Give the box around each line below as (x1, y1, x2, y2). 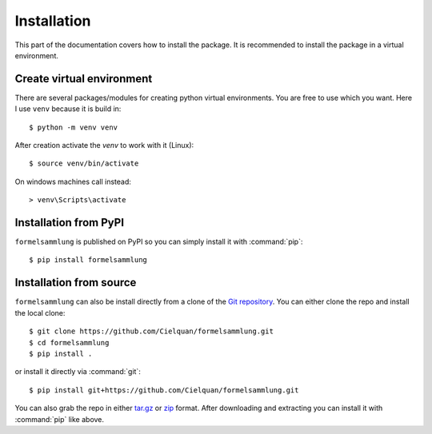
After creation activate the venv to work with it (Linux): (14, 141, 194, 150)
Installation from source (14, 276, 137, 289)
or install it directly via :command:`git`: (14, 367, 142, 376)
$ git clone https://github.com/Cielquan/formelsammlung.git (29, 327, 274, 336)
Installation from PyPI (14, 216, 124, 229)
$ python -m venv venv (29, 122, 118, 132)
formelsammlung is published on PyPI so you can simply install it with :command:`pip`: (14, 237, 303, 247)
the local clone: (14, 308, 66, 317)
